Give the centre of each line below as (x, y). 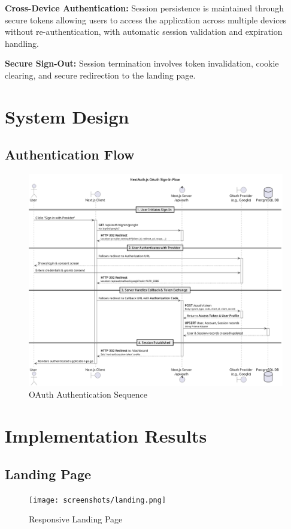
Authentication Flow (70, 154)
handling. (22, 43)
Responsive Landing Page (76, 519)
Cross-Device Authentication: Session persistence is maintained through (145, 8)
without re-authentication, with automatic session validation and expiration (144, 31)
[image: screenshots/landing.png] (98, 500)
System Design (67, 116)
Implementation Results (106, 436)
